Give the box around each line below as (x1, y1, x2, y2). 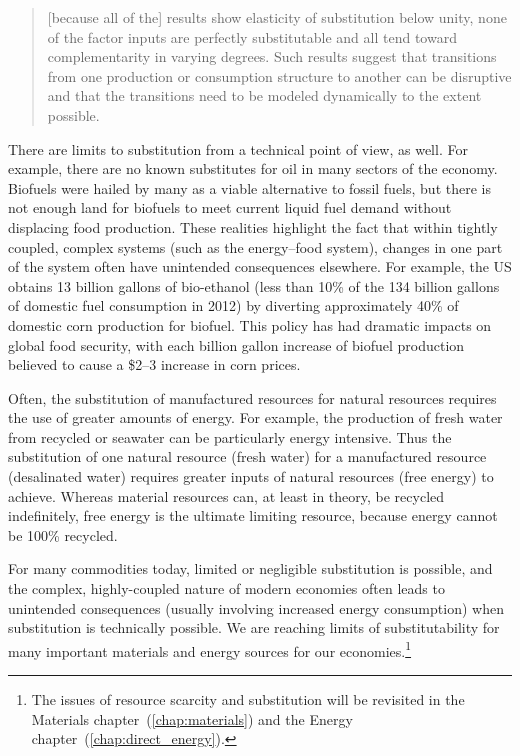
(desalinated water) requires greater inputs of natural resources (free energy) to (8, 466, 494, 487)
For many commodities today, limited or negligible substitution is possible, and (8, 558, 493, 579)
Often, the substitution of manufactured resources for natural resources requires (8, 387, 497, 408)
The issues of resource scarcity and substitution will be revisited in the (31, 689, 465, 710)
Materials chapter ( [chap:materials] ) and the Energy (31, 708, 353, 729)
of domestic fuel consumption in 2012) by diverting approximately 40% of (8, 295, 459, 316)
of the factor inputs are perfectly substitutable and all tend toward (47, 26, 457, 47)
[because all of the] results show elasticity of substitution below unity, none (47, 7, 507, 27)
